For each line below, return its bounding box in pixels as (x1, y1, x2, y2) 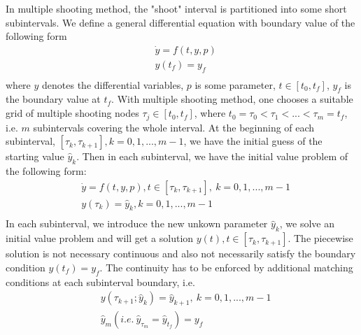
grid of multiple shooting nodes (6, 106, 139, 120)
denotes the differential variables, (42, 77, 184, 92)
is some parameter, (194, 77, 276, 92)
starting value (6, 149, 64, 164)
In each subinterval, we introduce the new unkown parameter (6, 216, 268, 231)
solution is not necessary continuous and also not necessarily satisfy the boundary (6, 246, 356, 261)
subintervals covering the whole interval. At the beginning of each (33, 120, 315, 134)
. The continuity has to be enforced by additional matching (99, 259, 353, 274)
